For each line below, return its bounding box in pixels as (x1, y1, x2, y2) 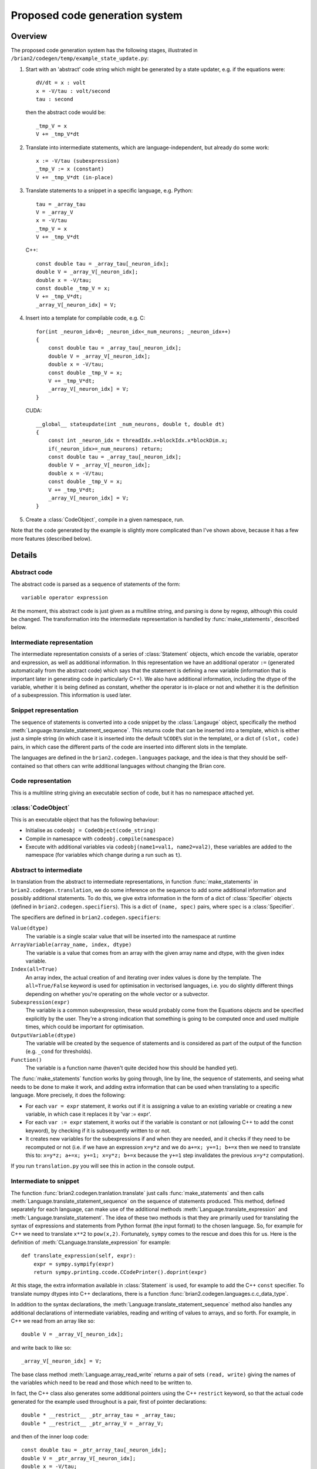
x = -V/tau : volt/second (36, 88, 111, 94)
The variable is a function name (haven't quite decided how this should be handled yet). (25, 1064, 238, 1072)
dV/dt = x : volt (36, 79, 86, 86)
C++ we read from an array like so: (11, 1317, 95, 1324)
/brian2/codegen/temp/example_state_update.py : (11, 55, 149, 62)
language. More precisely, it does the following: (11, 1092, 126, 1099)
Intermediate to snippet (11, 1177, 79, 1185)
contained (11, 762, 35, 769)
